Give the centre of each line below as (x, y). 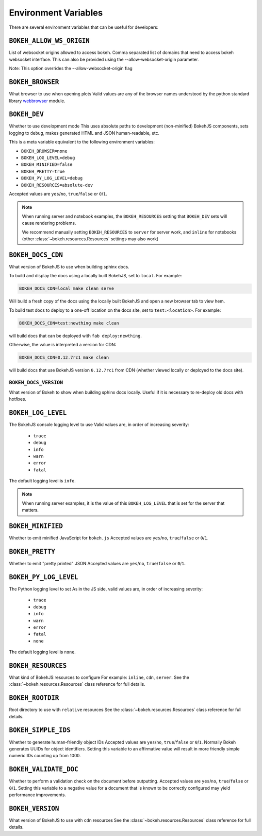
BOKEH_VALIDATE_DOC (44, 769)
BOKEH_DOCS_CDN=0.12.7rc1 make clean (64, 357)
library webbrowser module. (37, 101)
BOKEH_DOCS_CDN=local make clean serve (66, 289)
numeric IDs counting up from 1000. (45, 756)
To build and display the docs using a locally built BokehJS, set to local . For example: (95, 276)
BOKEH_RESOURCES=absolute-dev (57, 185)
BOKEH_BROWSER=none (44, 151)
